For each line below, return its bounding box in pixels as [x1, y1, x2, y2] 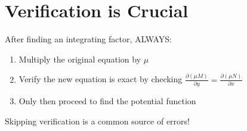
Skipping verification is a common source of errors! [5, 114, 190, 127]
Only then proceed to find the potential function [18, 95, 196, 107]
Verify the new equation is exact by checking [18, 73, 183, 85]
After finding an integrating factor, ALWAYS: [5, 33, 172, 45]
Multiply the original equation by [18, 52, 141, 65]
